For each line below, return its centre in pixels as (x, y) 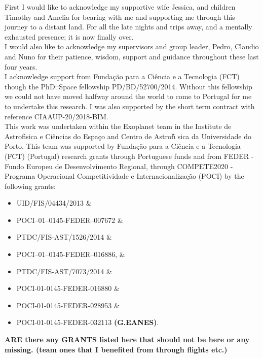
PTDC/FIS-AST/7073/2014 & (64, 271)
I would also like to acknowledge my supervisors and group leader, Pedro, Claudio (132, 46)
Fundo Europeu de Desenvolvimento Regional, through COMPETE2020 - (119, 166)
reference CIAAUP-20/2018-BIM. (57, 116)
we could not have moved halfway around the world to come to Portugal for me (128, 96)
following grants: (30, 186)
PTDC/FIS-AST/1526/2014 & (64, 237)
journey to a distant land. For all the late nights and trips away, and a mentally (128, 27)
